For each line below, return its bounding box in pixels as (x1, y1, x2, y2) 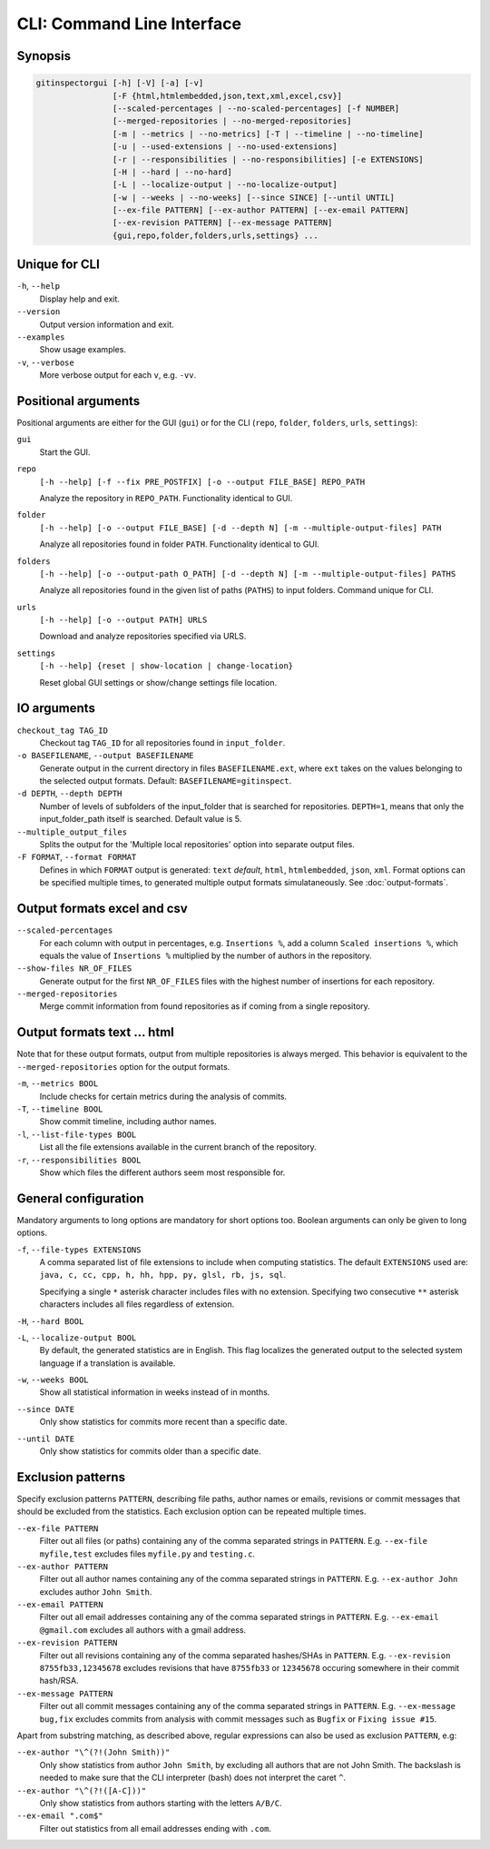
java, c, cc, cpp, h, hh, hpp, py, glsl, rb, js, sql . (39, 1270, 286, 1280)
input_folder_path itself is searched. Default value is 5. (39, 814, 242, 825)
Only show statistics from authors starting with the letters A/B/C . (39, 1797, 283, 1808)
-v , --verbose (16, 357, 74, 368)
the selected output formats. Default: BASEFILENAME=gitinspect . (39, 776, 292, 786)
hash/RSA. (39, 1676, 79, 1686)
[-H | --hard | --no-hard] (112, 166, 233, 177)
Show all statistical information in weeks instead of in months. (39, 1387, 270, 1398)
